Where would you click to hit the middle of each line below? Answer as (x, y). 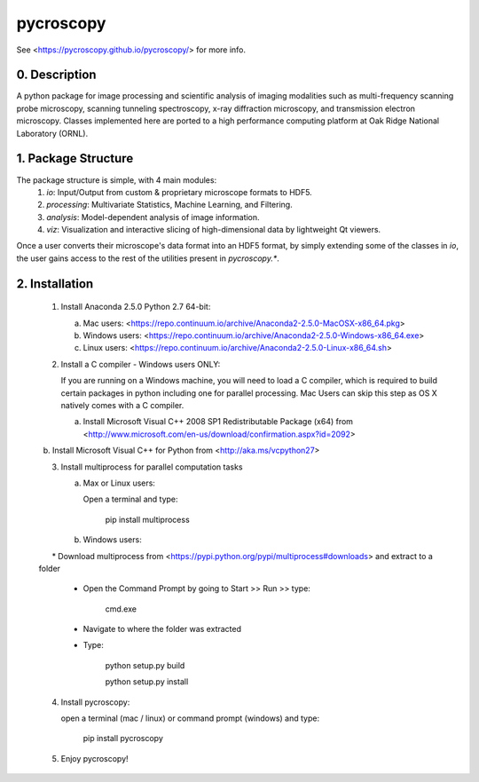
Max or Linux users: (119, 483)
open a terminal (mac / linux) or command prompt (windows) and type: (190, 718)
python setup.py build (145, 665)
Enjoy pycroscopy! (94, 758)
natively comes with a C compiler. (122, 406)
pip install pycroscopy (123, 739)
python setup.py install (147, 682)
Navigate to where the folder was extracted (162, 629)
